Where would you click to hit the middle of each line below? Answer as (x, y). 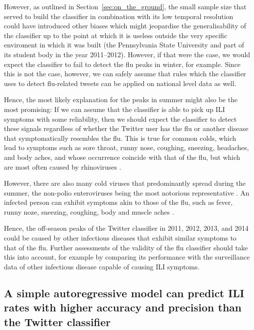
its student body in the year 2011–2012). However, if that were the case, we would (127, 54)
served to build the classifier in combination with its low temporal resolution (119, 16)
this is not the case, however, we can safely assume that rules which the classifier (125, 74)
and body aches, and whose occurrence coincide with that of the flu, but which (122, 157)
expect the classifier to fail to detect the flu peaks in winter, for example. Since (122, 64)
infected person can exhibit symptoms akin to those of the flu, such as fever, (118, 202)
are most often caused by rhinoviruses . (63, 166)
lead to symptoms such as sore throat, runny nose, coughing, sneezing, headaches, (127, 147)
